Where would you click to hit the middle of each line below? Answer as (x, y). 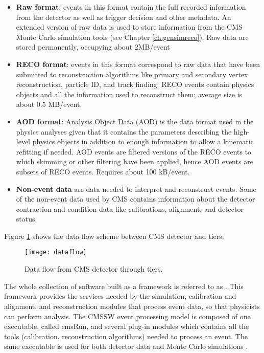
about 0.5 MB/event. (49, 104)
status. (27, 219)
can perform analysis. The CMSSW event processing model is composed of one (127, 316)
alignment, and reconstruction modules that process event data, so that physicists (132, 306)
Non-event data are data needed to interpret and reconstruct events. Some (136, 189)
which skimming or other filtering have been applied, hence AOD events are (135, 161)
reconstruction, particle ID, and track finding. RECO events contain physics (135, 84)
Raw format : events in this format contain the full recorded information (131, 7)
